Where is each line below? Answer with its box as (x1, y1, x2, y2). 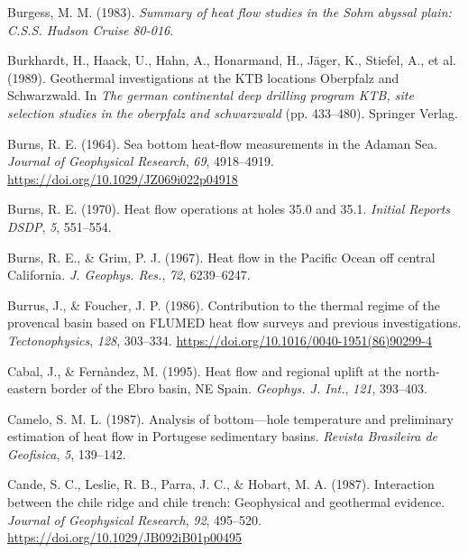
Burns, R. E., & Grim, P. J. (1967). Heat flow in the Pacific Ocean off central (7, 247, 436, 266)
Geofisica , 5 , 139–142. (7, 444, 126, 463)
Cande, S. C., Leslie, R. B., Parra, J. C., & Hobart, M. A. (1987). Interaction (7, 475, 435, 493)
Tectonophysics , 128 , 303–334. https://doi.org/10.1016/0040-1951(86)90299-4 (7, 330, 433, 349)
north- (405, 361, 440, 380)
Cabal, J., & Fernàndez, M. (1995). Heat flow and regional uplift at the (7, 361, 401, 380)
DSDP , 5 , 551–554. (7, 217, 112, 235)
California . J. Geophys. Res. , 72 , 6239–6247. (7, 265, 251, 284)
